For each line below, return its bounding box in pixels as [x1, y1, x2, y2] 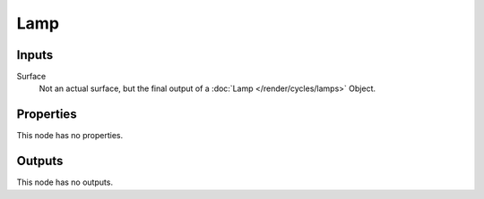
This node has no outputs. [16, 177, 114, 187]
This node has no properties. [16, 130, 124, 141]
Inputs [16, 47, 54, 62]
